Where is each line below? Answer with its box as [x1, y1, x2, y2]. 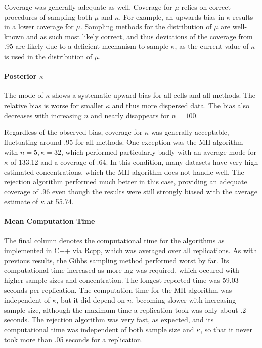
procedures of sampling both [4, 11, 93, 22]
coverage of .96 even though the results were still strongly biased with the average [4, 186, 258, 196]
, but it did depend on [56, 294, 125, 305]
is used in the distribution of [4, 51, 93, 61]
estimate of [4, 196, 38, 207]
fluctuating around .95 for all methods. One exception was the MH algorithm [4, 136, 243, 147]
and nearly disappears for [91, 110, 169, 120]
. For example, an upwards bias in [119, 11, 224, 22]
